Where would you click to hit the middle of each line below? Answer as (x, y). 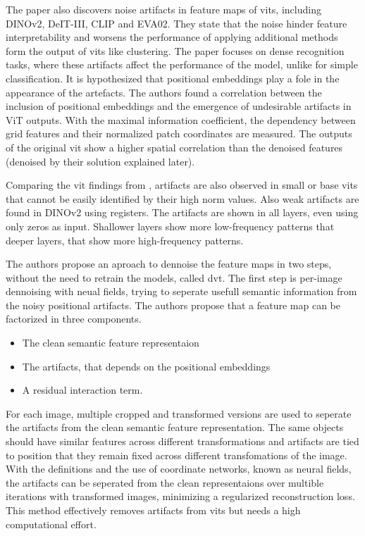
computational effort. (51, 524)
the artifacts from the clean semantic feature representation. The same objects (175, 427)
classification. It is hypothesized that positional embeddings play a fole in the (173, 78)
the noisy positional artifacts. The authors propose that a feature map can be (173, 305)
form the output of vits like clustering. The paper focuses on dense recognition (175, 50)
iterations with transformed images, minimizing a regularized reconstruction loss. (180, 496)
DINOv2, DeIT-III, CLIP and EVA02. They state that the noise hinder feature (177, 23)
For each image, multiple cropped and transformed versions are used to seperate (179, 413)
